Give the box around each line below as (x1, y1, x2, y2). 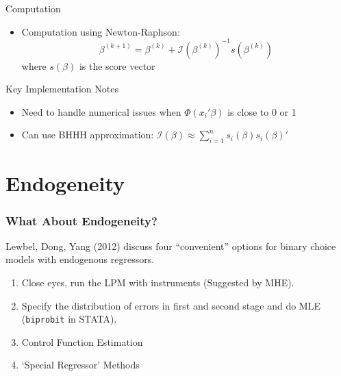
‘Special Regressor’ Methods (21, 358, 140, 372)
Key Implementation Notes (5, 82, 118, 96)
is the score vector (79, 58, 155, 73)
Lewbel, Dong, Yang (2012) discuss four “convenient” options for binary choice (5, 238, 336, 253)
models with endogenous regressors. (5, 252, 155, 266)
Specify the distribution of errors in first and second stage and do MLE (21, 298, 320, 312)
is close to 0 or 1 (227, 104, 296, 118)
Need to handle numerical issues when (21, 104, 181, 118)
